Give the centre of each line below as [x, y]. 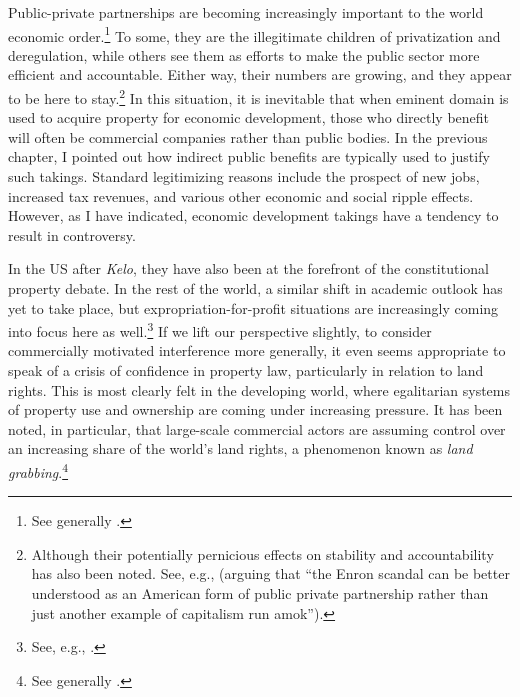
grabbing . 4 [38, 470]
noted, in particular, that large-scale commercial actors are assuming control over [257, 428]
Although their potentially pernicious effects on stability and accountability [262, 553]
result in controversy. [72, 234]
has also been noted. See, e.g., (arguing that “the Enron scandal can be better [270, 573]
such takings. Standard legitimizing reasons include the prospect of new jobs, [244, 176]
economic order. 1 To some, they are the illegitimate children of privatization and [254, 34]
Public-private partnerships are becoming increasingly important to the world [246, 12]
